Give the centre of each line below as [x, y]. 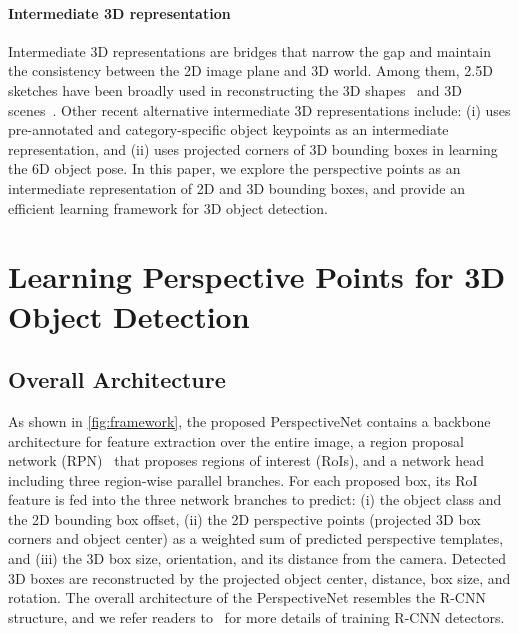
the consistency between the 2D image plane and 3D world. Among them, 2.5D [250, 70]
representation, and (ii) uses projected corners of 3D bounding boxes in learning [253, 148]
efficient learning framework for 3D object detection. [168, 207]
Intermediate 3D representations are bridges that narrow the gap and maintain [249, 50]
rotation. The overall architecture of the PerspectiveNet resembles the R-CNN [247, 597]
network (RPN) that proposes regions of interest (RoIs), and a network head [246, 460]
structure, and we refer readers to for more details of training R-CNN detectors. [256, 616]
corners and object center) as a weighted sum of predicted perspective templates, [256, 538]
